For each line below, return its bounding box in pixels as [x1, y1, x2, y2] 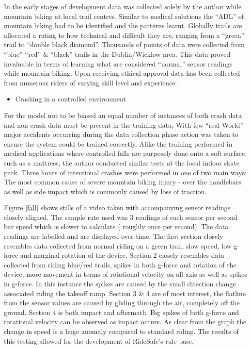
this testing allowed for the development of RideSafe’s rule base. [4, 335, 194, 346]
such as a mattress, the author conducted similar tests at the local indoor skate [4, 157, 240, 167]
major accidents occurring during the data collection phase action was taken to [4, 129, 238, 139]
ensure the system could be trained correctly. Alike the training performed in [4, 138, 233, 149]
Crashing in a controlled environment [15, 94, 126, 104]
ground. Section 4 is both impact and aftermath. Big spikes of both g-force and [4, 307, 239, 317]
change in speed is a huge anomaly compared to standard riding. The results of [4, 326, 239, 336]
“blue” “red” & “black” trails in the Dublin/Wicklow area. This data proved [4, 49, 231, 59]
